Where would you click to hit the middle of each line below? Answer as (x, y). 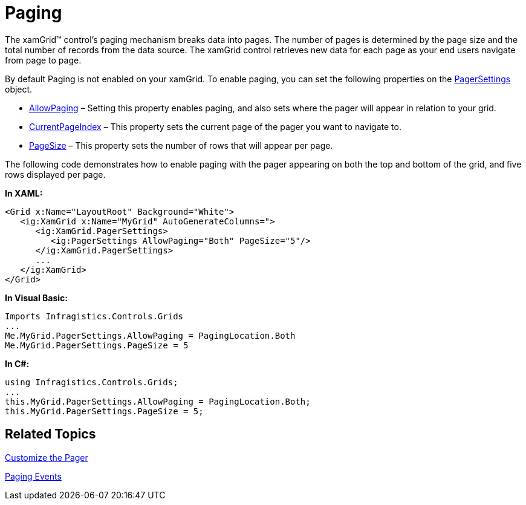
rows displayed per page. (55, 174)
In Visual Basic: (36, 298)
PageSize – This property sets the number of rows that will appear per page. (181, 145)
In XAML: (24, 193)
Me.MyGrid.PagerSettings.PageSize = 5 (97, 345)
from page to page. (43, 60)
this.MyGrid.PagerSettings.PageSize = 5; (104, 411)
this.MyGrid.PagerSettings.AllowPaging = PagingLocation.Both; (158, 401)
